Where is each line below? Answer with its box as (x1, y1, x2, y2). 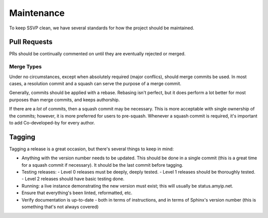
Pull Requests (9, 38, 53, 46)
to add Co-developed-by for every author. (9, 119, 95, 125)
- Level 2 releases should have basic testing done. (21, 176, 125, 182)
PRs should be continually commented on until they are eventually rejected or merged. (9, 51, 186, 57)
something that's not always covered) (21, 204, 99, 210)
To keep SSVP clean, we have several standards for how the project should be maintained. (9, 25, 195, 31)
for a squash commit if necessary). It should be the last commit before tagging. (21, 162, 184, 168)
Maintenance (9, 7, 65, 18)
